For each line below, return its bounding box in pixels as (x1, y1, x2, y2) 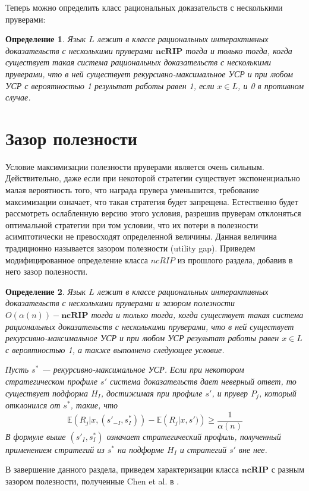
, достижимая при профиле (100, 386, 203, 399)
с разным (271, 463, 305, 476)
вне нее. (238, 443, 267, 455)
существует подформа (5, 386, 88, 399)
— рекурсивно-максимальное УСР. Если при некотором (42, 363, 244, 376)
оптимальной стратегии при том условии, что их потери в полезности (5, 218, 258, 231)
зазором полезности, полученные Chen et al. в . (5, 474, 179, 487)
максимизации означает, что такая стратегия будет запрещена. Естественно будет (5, 195, 298, 207)
